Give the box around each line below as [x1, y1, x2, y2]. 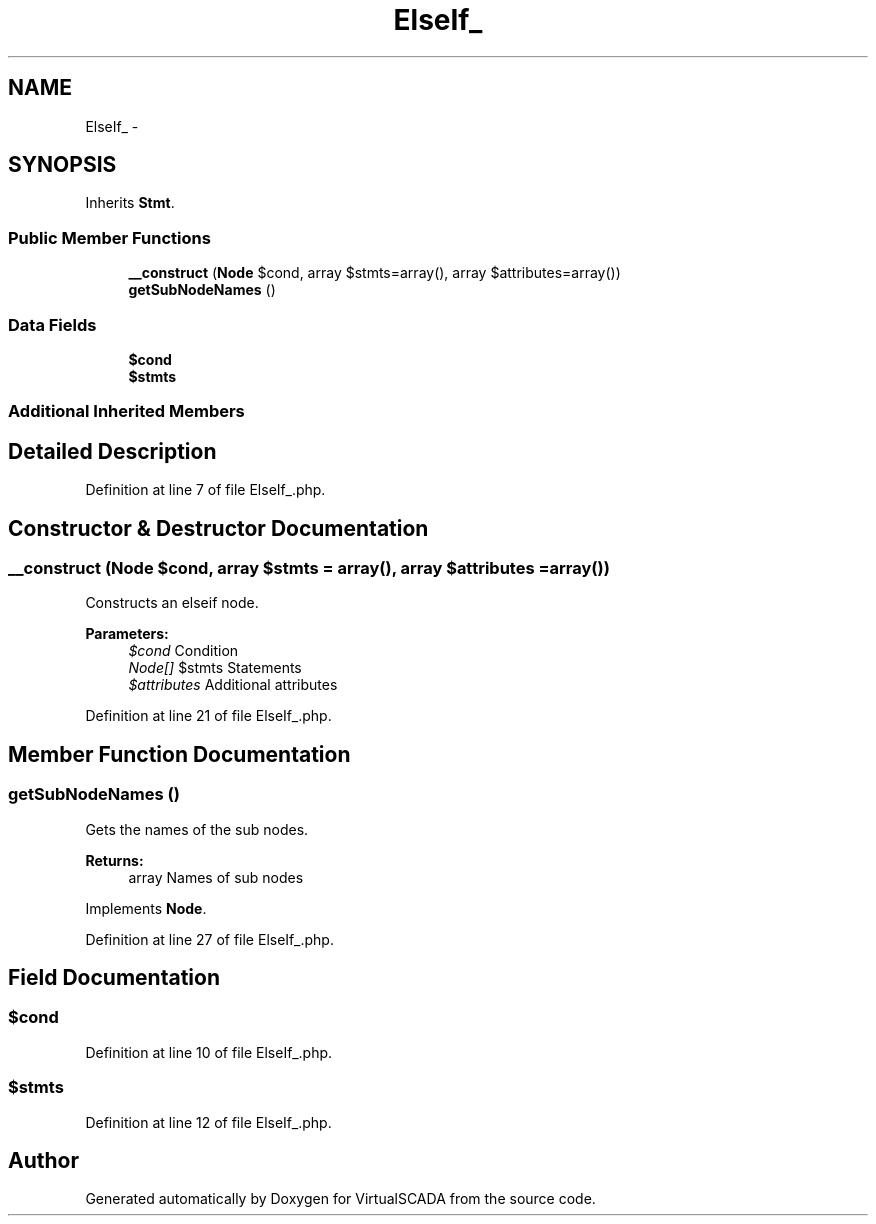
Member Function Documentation [8, 741, 351, 767]
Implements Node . [85, 899, 207, 917]
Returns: [85, 851, 144, 869]
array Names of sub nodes [128, 868, 304, 886]
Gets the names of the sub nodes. [85, 820, 309, 838]
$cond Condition [128, 642, 239, 660]
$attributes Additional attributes [128, 676, 338, 694]
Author [8, 1147, 79, 1173]
